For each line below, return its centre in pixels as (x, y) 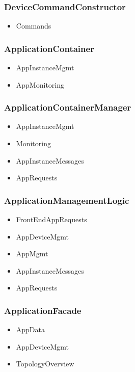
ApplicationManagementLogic (67, 200)
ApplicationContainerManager (68, 107)
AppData (31, 329)
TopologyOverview (45, 364)
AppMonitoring (40, 84)
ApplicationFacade (43, 310)
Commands (34, 26)
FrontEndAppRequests (51, 219)
